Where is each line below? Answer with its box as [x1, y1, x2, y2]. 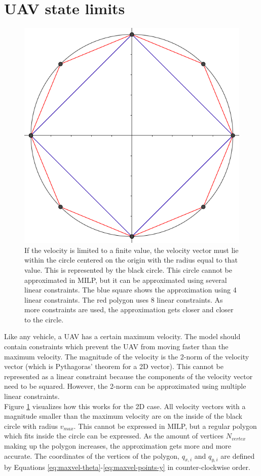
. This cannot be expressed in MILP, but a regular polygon [73, 420, 257, 431]
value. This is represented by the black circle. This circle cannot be [24, 264, 232, 275]
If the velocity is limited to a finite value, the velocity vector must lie [24, 244, 239, 255]
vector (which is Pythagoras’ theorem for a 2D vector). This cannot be [4, 361, 223, 372]
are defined [220, 450, 255, 461]
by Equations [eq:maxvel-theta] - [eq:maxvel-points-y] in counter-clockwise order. [4, 462, 250, 472]
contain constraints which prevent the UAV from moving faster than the [4, 341, 229, 352]
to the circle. [24, 314, 64, 324]
